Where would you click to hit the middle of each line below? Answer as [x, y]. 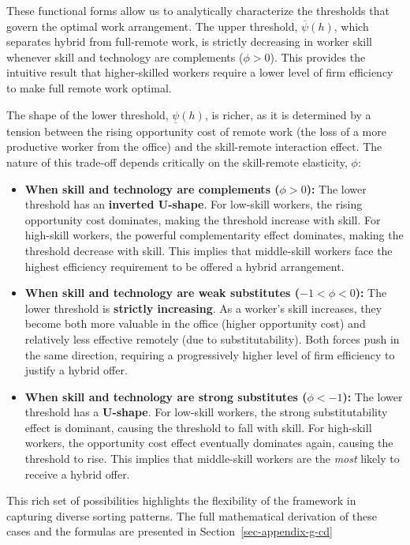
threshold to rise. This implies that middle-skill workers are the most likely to [212, 459]
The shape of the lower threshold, [88, 114]
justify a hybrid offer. [76, 370]
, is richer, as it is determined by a [288, 114]
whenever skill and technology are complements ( [125, 56]
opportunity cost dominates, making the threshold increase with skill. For [203, 219]
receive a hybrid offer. [77, 474]
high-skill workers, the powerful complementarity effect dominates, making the [214, 235]
